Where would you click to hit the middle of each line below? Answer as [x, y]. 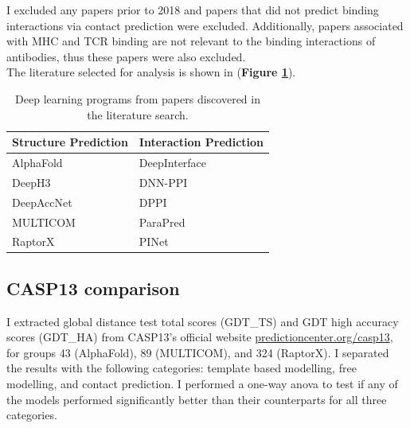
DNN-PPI [163, 182]
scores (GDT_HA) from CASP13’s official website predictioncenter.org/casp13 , [200, 337]
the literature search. [138, 114]
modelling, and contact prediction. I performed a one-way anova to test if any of [202, 384]
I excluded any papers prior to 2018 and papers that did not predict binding [193, 10]
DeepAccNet [42, 202]
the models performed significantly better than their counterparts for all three [197, 399]
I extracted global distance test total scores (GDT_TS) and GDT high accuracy [203, 321]
